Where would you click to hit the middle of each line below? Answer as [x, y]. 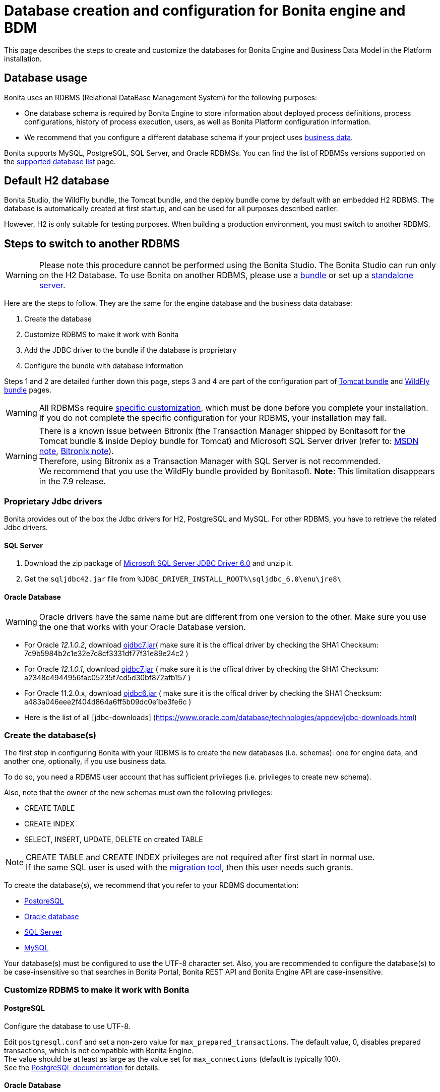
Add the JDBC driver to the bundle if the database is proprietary [130, 350]
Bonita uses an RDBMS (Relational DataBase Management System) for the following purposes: [161, 97]
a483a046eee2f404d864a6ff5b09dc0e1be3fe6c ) [108, 702]
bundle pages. [28, 390]
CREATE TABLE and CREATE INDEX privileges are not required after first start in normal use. [200, 857]
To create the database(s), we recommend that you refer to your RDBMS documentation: [151, 885]
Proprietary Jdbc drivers [53, 501]
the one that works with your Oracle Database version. [142, 627]
